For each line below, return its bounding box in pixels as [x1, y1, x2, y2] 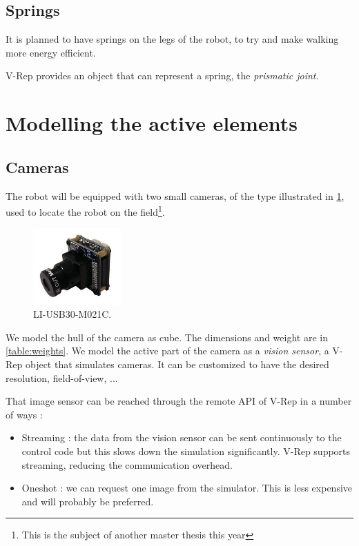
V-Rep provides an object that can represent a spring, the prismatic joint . [6, 68, 319, 83]
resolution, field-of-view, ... [6, 370, 118, 385]
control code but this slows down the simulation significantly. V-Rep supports [21, 444, 351, 458]
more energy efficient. [6, 45, 96, 59]
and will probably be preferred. [21, 494, 154, 508]
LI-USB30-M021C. [33, 307, 112, 321]
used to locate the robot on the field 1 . [6, 203, 165, 219]
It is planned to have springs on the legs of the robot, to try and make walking [6, 32, 339, 46]
